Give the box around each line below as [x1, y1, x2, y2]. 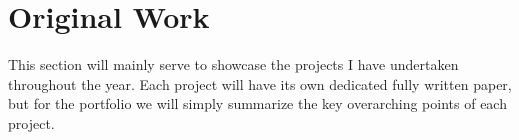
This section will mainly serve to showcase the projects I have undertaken [8, 54, 459, 75]
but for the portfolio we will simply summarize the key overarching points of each [8, 93, 507, 114]
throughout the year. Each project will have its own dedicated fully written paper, [8, 73, 512, 94]
